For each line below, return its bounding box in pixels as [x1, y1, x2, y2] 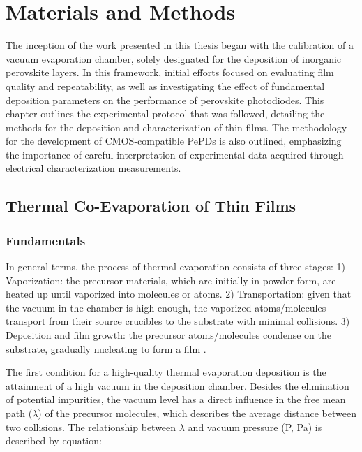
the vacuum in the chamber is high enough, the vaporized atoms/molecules [6, 300, 326, 314]
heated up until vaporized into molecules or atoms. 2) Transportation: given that [6, 286, 352, 301]
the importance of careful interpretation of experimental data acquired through [6, 147, 344, 161]
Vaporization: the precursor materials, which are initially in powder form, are [6, 272, 336, 287]
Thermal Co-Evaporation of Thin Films [6, 195, 296, 217]
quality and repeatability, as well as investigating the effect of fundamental [6, 78, 325, 93]
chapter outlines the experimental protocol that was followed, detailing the [6, 106, 325, 121]
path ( [6, 406, 33, 420]
